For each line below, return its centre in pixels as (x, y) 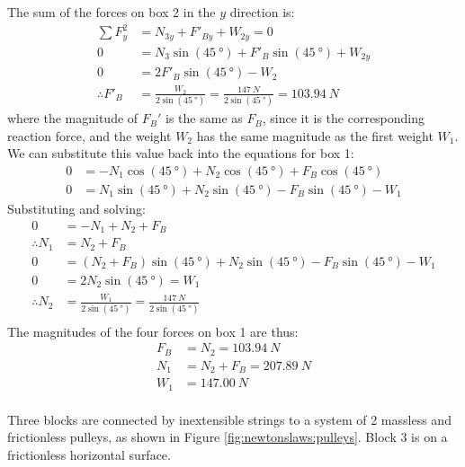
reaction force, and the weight (89, 135)
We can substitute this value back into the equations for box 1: (181, 153)
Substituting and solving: (76, 208)
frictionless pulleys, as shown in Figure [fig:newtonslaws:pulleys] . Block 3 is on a (228, 437)
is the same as (204, 118)
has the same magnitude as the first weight (315, 135)
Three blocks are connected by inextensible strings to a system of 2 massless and (229, 419)
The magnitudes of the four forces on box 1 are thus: (153, 331)
